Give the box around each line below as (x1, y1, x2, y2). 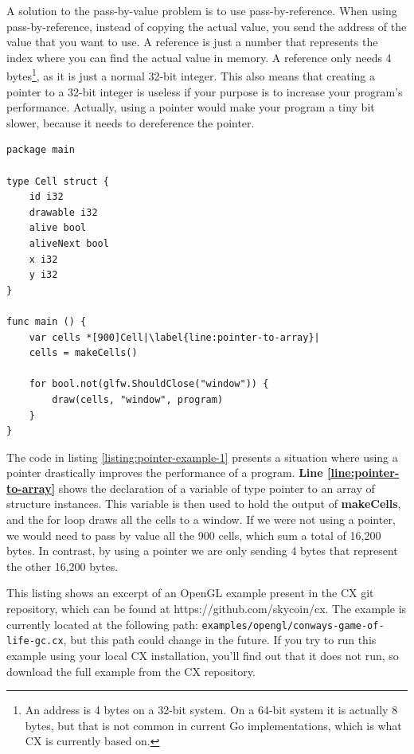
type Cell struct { (6, 175, 109, 187)
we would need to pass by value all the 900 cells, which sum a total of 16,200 (6, 526, 381, 543)
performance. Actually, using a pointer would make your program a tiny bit (6, 99, 375, 115)
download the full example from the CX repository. (6, 662, 256, 679)
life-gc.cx (6, 635, 64, 647)
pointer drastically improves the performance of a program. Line (6, 464, 323, 481)
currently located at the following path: (6, 615, 198, 632)
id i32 (29, 191, 64, 203)
